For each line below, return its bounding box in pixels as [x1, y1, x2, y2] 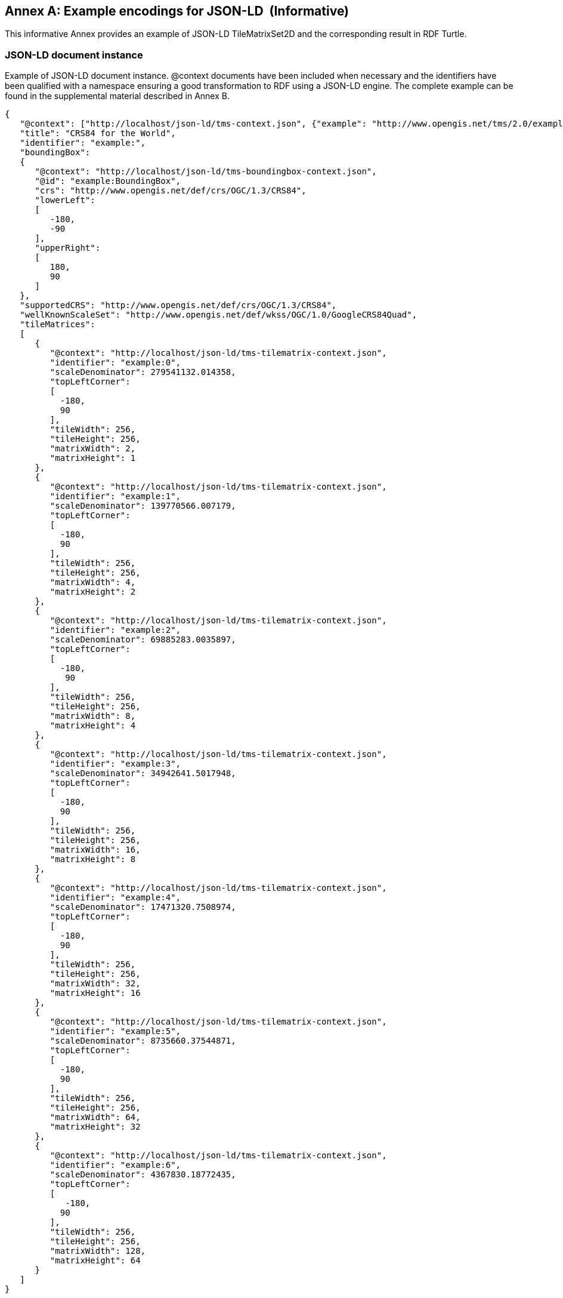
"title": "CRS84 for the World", [20, 128, 176, 139]
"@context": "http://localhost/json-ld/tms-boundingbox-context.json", [35, 167, 377, 177]
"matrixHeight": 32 [50, 1122, 141, 1132]
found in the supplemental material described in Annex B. [5, 91, 230, 101]
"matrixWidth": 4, [50, 577, 136, 588]
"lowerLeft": [35, 195, 95, 205]
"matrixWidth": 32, [50, 979, 141, 989]
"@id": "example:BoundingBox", [35, 176, 181, 186]
